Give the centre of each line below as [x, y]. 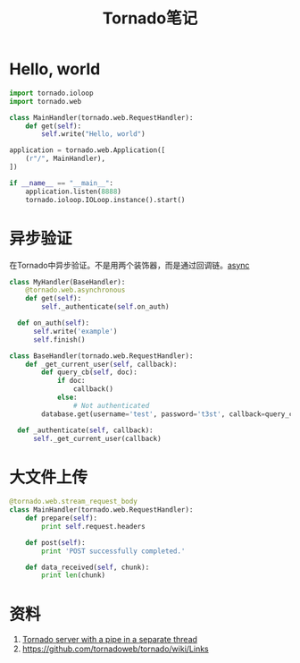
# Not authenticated [111, 405]
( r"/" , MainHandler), [65, 159]
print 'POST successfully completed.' [113, 551]
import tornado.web [46, 101]
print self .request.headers [93, 526]
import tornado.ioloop [51, 93]
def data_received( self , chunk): [87, 567]
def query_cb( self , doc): [90, 372]
